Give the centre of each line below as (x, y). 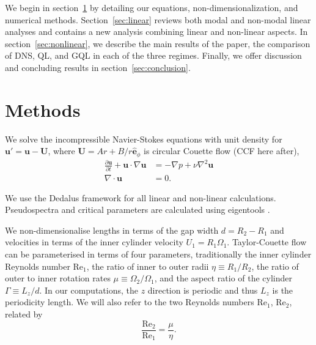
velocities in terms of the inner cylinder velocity (94, 242)
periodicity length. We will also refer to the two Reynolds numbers (130, 302)
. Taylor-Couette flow (267, 242)
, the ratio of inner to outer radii (148, 266)
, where (61, 151)
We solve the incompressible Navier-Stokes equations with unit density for (144, 139)
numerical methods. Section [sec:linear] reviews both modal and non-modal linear (158, 19)
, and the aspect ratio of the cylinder (223, 278)
